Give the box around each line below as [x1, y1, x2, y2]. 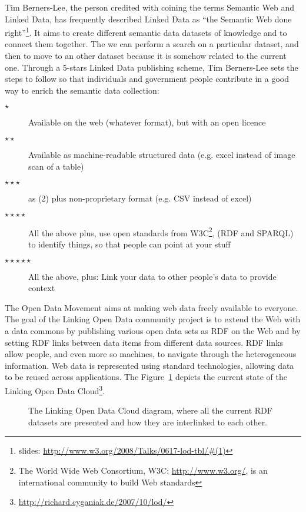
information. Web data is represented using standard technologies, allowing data [5, 359, 294, 371]
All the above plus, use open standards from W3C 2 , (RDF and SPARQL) [28, 224, 294, 239]
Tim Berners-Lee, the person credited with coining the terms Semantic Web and [5, 1, 294, 13]
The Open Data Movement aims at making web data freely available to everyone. [5, 301, 298, 313]
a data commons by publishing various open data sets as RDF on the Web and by [5, 325, 301, 336]
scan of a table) [28, 160, 84, 172]
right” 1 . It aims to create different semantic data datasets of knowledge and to [5, 25, 287, 38]
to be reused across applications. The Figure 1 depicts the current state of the [5, 371, 287, 383]
